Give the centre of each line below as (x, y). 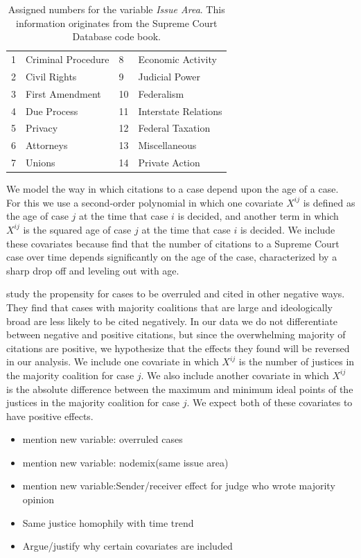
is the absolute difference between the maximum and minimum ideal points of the (180, 389)
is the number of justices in (297, 361)
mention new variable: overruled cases (103, 439)
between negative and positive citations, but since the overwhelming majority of (176, 334)
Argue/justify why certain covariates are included (127, 546)
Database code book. (116, 36)
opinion (38, 499)
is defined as (329, 202)
